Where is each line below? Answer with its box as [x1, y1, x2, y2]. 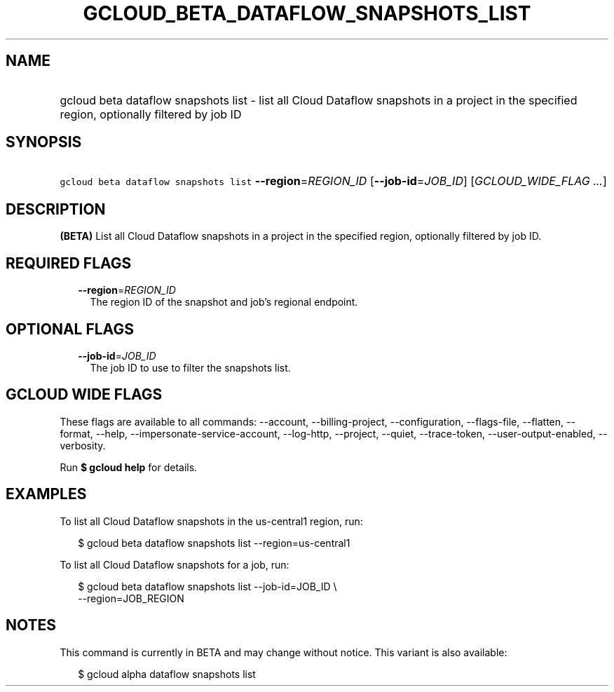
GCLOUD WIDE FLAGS [6, 386, 163, 404]
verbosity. [60, 439, 106, 452]
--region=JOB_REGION [78, 592, 184, 604]
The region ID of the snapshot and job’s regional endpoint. [90, 296, 358, 308]
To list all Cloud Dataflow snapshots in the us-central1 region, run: [60, 515, 363, 527]
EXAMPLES [6, 485, 87, 503]
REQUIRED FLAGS [6, 254, 132, 272]
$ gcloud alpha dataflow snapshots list [78, 667, 256, 680]
